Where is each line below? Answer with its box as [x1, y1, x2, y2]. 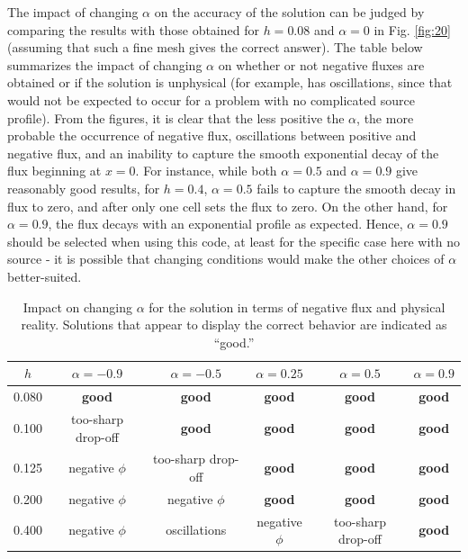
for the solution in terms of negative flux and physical [148, 297, 445, 316]
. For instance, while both [135, 161, 277, 180]
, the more [356, 108, 414, 127]
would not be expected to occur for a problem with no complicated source [7, 90, 415, 109]
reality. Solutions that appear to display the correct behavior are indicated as [21, 315, 447, 334]
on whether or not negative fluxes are [218, 55, 425, 74]
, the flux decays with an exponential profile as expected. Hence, [48, 214, 403, 233]
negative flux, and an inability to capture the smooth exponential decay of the [7, 143, 439, 162]
